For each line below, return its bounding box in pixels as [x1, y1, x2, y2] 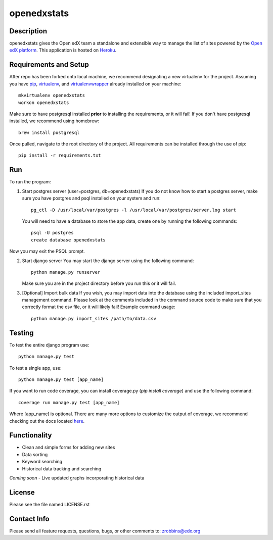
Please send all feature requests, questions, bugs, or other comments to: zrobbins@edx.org [9, 528, 201, 534]
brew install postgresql [18, 129, 80, 135]
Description [9, 27, 48, 35]
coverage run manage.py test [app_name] [18, 400, 120, 405]
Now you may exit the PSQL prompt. [9, 248, 85, 255]
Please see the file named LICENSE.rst [9, 501, 90, 507]
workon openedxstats [18, 100, 69, 106]
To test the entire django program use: [9, 341, 89, 348]
